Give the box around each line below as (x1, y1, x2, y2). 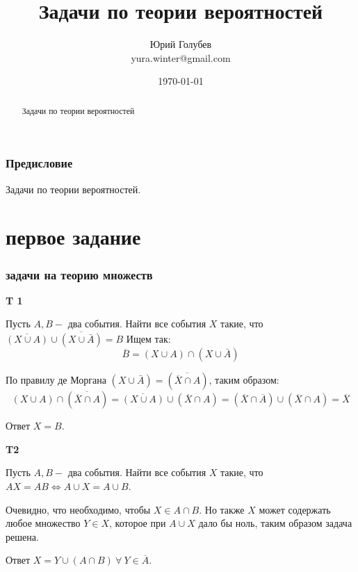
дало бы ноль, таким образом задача (198, 516, 352, 530)
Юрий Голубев (149, 37, 212, 51)
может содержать (259, 502, 331, 516)
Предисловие (6, 154, 73, 172)
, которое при (109, 516, 166, 530)
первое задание (6, 222, 141, 251)
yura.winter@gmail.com (131, 50, 231, 65)
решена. (6, 529, 39, 544)
